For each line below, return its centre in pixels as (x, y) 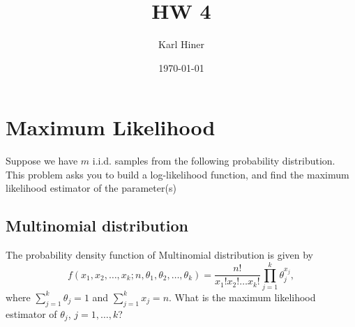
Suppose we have (42, 161)
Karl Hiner (181, 44)
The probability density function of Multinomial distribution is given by (160, 255)
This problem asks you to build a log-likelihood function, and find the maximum (177, 174)
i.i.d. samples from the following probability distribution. (214, 161)
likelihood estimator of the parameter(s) (91, 188)
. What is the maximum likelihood (242, 297)
